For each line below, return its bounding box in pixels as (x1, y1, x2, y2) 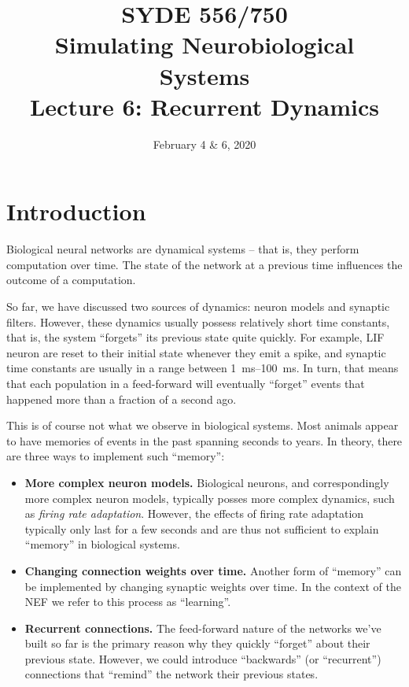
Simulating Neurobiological (54, 28, 355, 61)
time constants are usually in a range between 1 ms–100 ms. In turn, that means (6, 360, 399, 376)
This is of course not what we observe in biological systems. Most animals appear (6, 417, 399, 434)
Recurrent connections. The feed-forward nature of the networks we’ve (24, 619, 381, 636)
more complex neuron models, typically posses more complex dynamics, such (24, 489, 395, 506)
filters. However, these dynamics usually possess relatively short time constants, (6, 313, 390, 330)
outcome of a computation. (6, 271, 136, 288)
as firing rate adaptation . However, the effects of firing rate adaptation (24, 505, 364, 522)
